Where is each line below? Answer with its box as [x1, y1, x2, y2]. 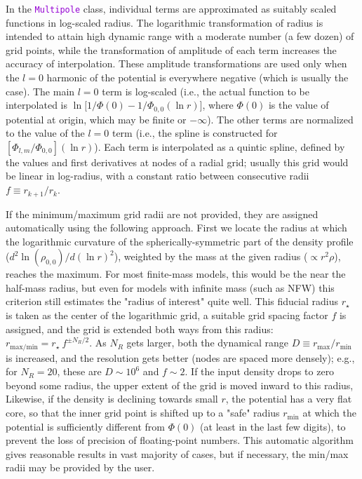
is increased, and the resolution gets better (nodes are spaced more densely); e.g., [6, 350, 355, 365]
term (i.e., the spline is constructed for [112, 126, 278, 140]
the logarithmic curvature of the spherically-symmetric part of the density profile [6, 234, 354, 248]
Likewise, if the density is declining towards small [6, 391, 218, 406]
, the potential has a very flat [225, 391, 352, 406]
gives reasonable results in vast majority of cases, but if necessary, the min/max [6, 446, 349, 461]
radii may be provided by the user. [6, 460, 155, 475]
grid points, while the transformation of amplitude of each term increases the [6, 42, 337, 57]
